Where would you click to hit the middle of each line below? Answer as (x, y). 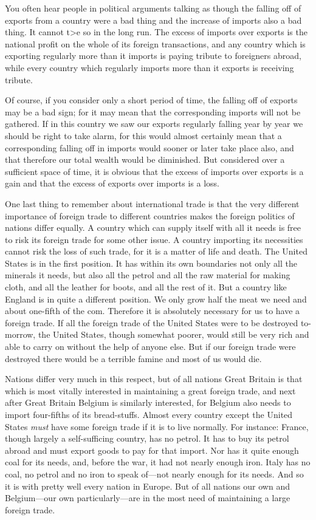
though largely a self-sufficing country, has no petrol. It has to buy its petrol (147, 438)
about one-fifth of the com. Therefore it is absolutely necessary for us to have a (153, 311)
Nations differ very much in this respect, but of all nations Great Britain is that (154, 379)
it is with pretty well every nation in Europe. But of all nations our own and (147, 486)
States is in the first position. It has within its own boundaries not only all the (151, 263)
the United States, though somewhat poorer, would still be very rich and (173, 334)
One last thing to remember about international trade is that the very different (152, 203)
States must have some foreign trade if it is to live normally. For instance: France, (157, 426)
